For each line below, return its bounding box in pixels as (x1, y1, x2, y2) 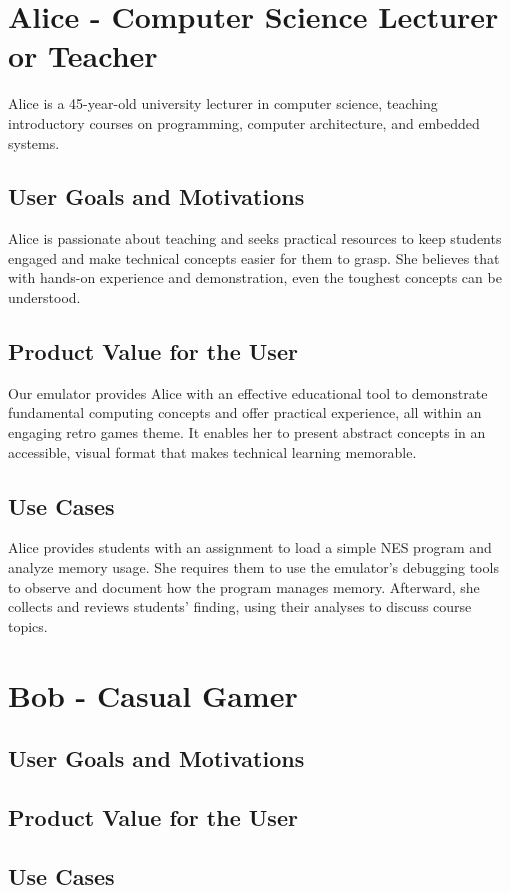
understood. (8, 287, 81, 308)
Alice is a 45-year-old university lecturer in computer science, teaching (8, 93, 438, 114)
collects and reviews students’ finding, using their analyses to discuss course (8, 596, 472, 617)
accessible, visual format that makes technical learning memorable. (8, 441, 417, 462)
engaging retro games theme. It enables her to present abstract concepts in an (8, 422, 486, 443)
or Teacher (8, 35, 158, 76)
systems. (8, 132, 60, 153)
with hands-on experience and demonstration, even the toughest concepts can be (8, 267, 502, 288)
